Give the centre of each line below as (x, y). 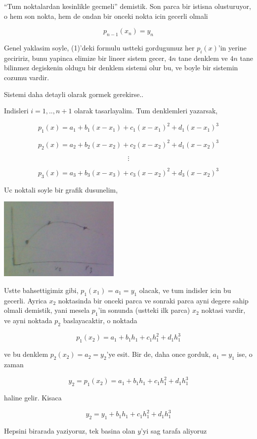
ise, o (245, 354)
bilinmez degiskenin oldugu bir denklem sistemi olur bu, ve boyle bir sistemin (121, 68)
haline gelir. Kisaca (33, 397)
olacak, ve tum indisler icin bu (185, 290)
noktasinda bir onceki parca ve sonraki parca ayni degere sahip (153, 300)
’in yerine (232, 47)
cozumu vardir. (27, 77)
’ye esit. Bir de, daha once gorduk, (158, 354)
